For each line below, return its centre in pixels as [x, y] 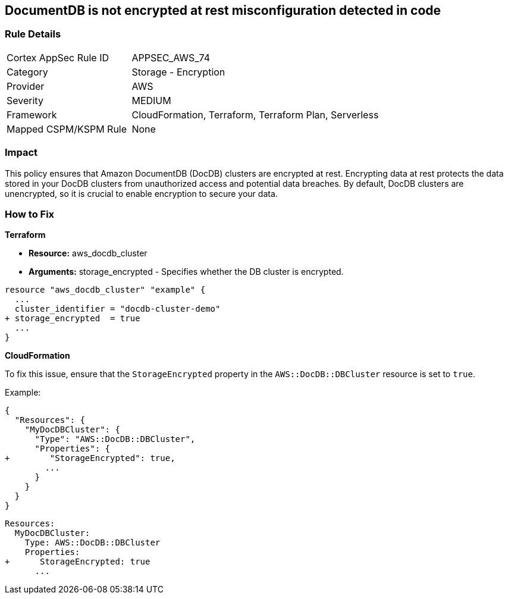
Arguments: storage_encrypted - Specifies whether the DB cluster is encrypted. [186, 272]
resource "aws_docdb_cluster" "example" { [105, 290]
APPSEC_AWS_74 [171, 57]
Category [27, 72]
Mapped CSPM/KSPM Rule [67, 129]
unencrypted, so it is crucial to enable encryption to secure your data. [141, 193]
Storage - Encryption [178, 72]
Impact [21, 153]
